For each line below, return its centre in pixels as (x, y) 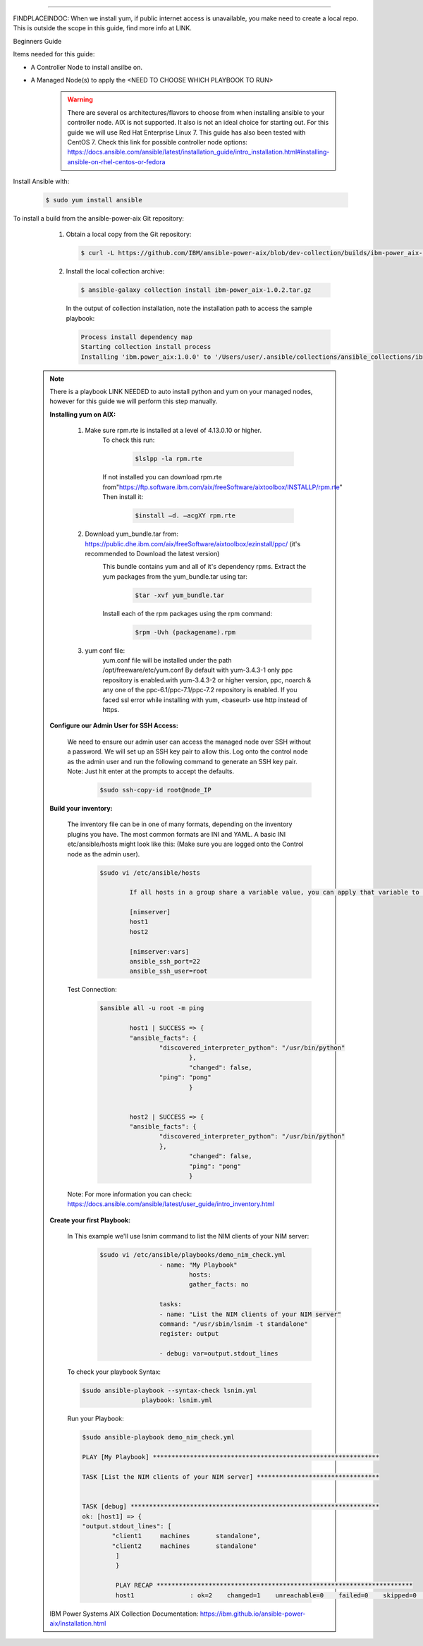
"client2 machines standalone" (184, 1546)
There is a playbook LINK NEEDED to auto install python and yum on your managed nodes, (181, 391)
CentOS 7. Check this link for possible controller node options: (158, 142)
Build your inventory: (81, 808)
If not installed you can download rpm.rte (162, 477)
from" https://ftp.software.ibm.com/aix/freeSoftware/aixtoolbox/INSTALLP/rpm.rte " (222, 487)
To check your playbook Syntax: (114, 1372)
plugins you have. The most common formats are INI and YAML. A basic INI (176, 834)
